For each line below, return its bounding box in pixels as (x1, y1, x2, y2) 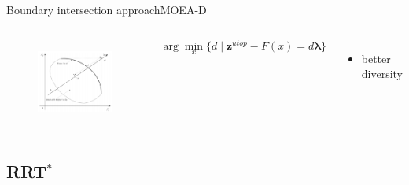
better (361, 50, 391, 66)
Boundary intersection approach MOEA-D (6, 2, 207, 17)
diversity (361, 65, 403, 82)
